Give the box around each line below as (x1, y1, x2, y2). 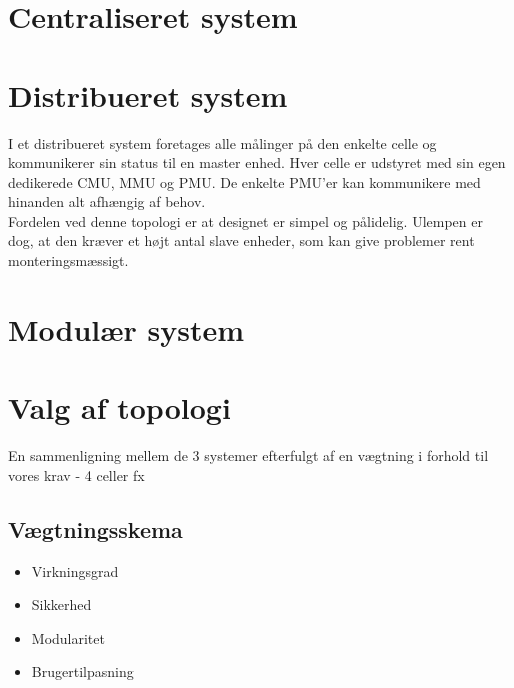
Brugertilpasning (31, 661, 134, 682)
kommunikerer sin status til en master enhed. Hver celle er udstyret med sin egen (8, 152, 506, 173)
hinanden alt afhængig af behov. (8, 191, 206, 212)
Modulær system (8, 308, 245, 349)
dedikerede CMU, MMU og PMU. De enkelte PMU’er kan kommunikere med (8, 171, 481, 192)
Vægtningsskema (8, 513, 183, 544)
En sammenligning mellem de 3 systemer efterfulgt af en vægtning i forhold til (8, 445, 489, 466)
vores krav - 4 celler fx (8, 464, 145, 485)
